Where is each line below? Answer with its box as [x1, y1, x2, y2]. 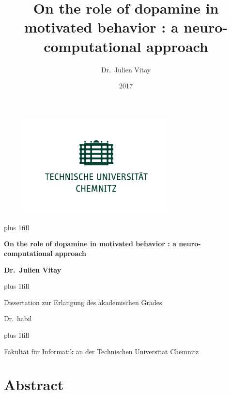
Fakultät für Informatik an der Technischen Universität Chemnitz [4, 346, 199, 356]
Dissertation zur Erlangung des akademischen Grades [4, 297, 162, 307]
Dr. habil [4, 313, 32, 324]
